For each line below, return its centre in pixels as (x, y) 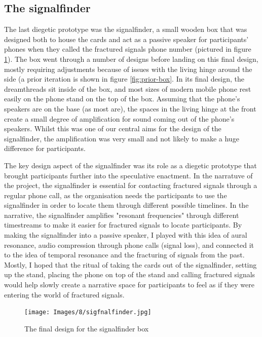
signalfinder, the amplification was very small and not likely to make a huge (122, 138)
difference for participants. (45, 148)
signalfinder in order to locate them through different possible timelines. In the (126, 205)
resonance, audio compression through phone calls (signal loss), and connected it (129, 245)
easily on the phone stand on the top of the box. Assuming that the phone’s (122, 99)
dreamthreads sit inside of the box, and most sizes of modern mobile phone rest (128, 88)
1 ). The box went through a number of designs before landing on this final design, (131, 59)
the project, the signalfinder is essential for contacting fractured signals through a (131, 185)
